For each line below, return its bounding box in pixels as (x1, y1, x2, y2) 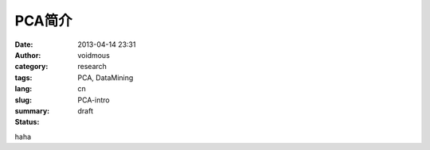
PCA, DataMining (77, 72, 134, 83)
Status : (14, 117, 40, 127)
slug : (14, 95, 32, 105)
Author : (14, 50, 41, 60)
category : (14, 62, 49, 71)
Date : (14, 40, 33, 49)
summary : (14, 106, 50, 115)
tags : (14, 72, 33, 83)
